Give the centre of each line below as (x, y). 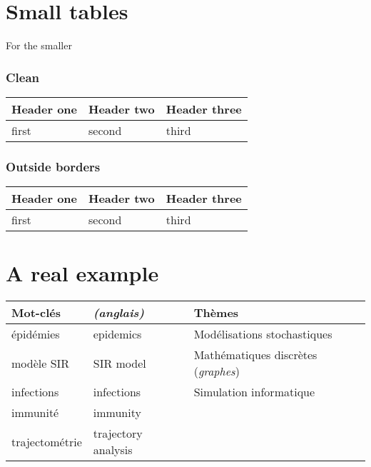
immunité (35, 413)
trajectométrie (47, 441)
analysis (113, 450)
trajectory (118, 433)
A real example (82, 273)
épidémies (36, 334)
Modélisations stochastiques (263, 334)
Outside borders (53, 166)
